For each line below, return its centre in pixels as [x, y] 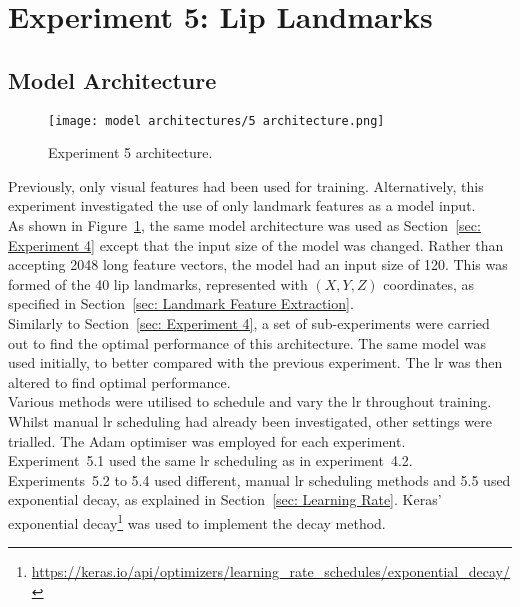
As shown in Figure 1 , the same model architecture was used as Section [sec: [244, 225]
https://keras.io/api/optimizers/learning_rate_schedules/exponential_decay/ [270, 571]
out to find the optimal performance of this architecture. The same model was [247, 342]
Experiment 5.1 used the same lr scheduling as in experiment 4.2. [210, 460]
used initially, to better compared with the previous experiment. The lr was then [255, 362]
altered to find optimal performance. [119, 381]
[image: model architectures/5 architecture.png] [216, 120]
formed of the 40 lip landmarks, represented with [158, 283]
